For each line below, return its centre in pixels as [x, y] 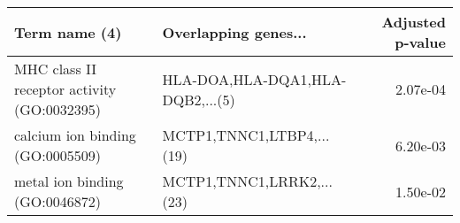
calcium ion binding [75, 135]
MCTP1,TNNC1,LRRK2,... [247, 181]
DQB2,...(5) [199, 99]
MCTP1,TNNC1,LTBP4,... [246, 135]
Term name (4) [68, 32]
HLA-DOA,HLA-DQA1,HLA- [254, 79]
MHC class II [56, 69]
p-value [420, 42]
